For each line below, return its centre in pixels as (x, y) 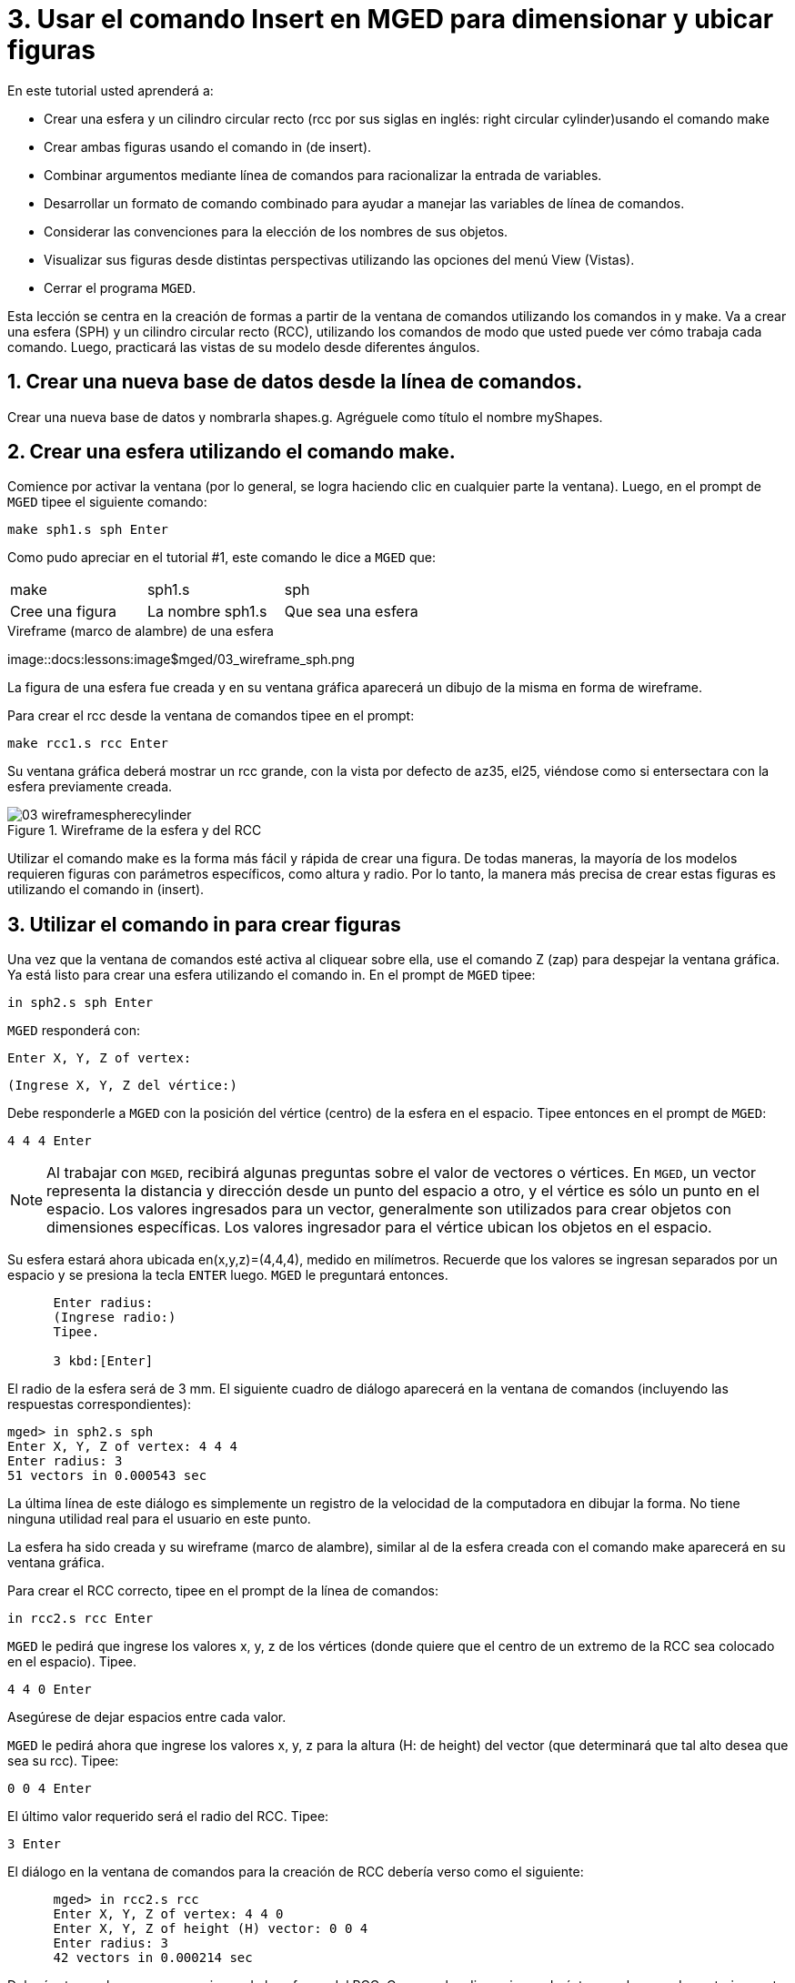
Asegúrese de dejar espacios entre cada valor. (147, 1717)
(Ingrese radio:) (115, 1318)
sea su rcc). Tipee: (63, 1761)
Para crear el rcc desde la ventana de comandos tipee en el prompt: (211, 716)
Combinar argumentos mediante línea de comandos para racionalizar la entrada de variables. (323, 175)
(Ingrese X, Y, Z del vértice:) (122, 1086)
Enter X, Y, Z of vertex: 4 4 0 (168, 1914)
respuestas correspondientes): (100, 1404)
